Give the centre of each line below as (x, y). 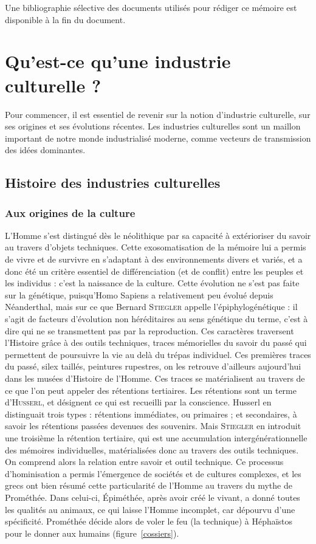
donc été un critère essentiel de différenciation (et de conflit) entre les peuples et (154, 271)
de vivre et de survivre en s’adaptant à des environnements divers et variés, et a (154, 259)
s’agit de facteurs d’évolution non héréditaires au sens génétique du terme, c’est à (156, 319)
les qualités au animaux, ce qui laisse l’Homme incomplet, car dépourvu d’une (150, 509)
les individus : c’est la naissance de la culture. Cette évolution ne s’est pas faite (152, 283)
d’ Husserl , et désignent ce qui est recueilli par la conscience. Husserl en (138, 402)
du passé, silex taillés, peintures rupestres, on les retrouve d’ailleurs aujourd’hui (153, 366)
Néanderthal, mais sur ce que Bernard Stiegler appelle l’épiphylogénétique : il (151, 307)
